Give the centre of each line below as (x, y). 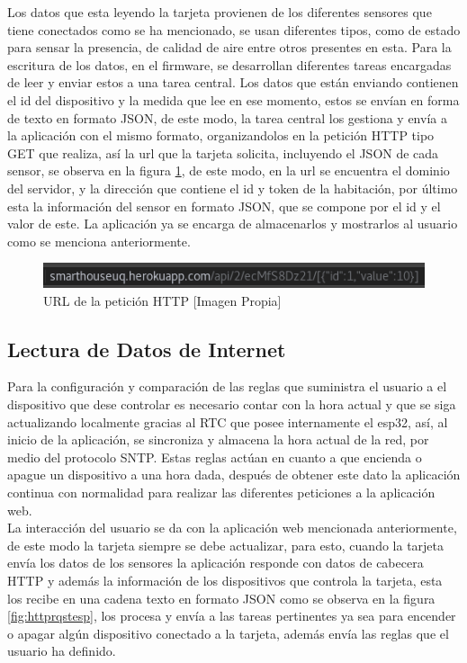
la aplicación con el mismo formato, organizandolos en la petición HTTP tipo (221, 135)
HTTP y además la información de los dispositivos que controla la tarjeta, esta (225, 580)
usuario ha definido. (62, 651)
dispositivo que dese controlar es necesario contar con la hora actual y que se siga (232, 404)
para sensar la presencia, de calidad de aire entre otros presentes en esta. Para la (229, 47)
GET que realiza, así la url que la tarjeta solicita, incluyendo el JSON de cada (223, 152)
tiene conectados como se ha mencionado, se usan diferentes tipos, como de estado (234, 29)
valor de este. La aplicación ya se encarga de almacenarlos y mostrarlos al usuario (233, 224)
